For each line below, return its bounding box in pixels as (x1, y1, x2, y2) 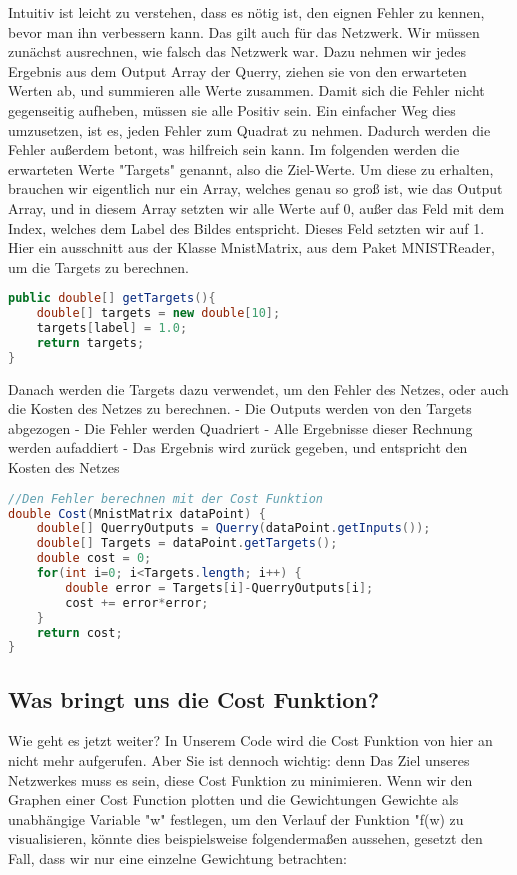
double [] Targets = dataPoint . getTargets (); (36, 536, 338, 551)
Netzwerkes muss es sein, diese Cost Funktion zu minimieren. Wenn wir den (8, 769, 473, 790)
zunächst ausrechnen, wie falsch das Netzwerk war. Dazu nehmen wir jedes (8, 41, 467, 62)
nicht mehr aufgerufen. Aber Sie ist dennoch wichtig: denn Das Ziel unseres (8, 750, 470, 771)
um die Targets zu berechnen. (8, 256, 189, 277)
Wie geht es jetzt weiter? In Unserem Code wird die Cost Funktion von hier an (8, 730, 493, 751)
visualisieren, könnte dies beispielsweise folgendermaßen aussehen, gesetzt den (8, 828, 483, 849)
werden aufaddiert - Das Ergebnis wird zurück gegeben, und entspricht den (8, 437, 468, 458)
